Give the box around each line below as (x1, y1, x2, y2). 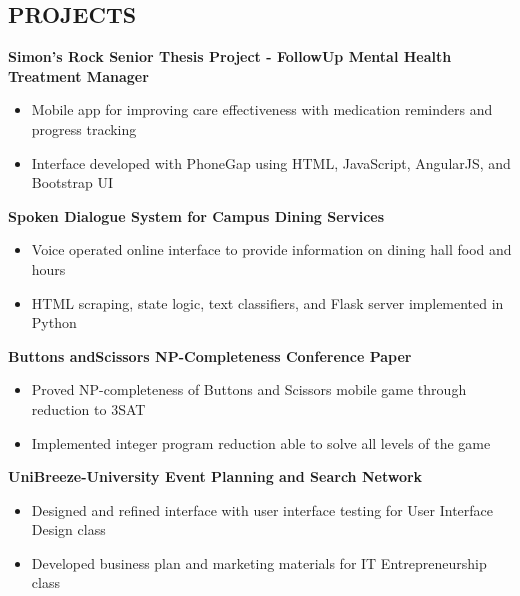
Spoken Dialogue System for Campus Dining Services (8, 205, 385, 226)
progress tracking (31, 118, 137, 139)
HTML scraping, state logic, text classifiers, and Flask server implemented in (31, 292, 504, 313)
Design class (31, 519, 106, 540)
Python (31, 312, 77, 333)
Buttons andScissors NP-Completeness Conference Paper (8, 345, 412, 366)
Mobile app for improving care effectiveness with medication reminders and (31, 99, 493, 120)
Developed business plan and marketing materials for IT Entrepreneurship (31, 552, 487, 573)
